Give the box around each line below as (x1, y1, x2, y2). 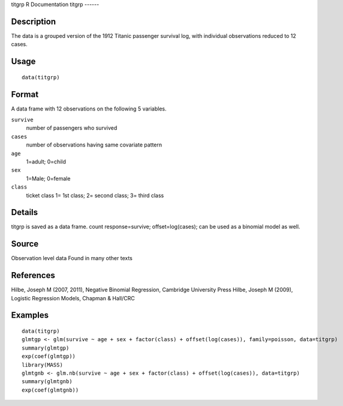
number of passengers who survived (26, 124, 118, 132)
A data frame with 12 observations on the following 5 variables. (11, 105, 167, 112)
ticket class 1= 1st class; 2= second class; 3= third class (26, 192, 164, 199)
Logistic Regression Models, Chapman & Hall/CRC (11, 294, 135, 301)
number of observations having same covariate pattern (26, 141, 163, 148)
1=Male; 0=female (26, 175, 71, 182)
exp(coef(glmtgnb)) (22, 386, 79, 393)
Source (11, 239, 39, 249)
